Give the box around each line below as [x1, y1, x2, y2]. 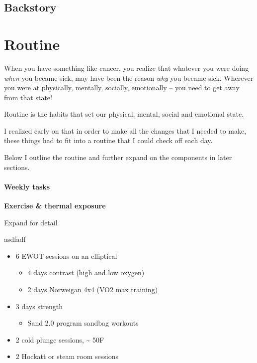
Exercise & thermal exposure [4, 200, 106, 211]
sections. [4, 162, 30, 172]
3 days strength [15, 301, 63, 311]
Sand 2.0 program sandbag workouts [27, 318, 139, 328]
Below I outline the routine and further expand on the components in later [4, 152, 232, 163]
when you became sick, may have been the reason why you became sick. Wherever [4, 72, 254, 83]
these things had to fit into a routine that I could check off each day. [4, 135, 213, 146]
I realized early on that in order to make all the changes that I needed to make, [4, 125, 247, 136]
